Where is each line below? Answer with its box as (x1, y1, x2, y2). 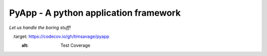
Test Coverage (60, 42, 90, 49)
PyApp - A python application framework (9, 7, 181, 18)
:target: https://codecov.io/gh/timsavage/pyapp (12, 33, 110, 39)
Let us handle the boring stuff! (9, 25, 71, 30)
